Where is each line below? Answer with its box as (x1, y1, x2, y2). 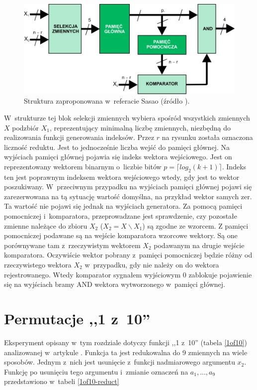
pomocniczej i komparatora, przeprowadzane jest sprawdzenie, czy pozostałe (4, 211, 238, 221)
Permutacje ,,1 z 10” (4, 308, 151, 328)
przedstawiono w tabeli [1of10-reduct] (4, 376, 119, 387)
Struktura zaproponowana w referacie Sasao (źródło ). (24, 96, 190, 106)
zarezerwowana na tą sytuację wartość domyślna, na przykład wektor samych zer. (4, 191, 252, 201)
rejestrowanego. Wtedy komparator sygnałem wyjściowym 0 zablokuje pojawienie (4, 269, 252, 279)
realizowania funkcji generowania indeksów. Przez (4, 132, 155, 142)
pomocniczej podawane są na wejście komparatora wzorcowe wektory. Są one (4, 230, 238, 241)
